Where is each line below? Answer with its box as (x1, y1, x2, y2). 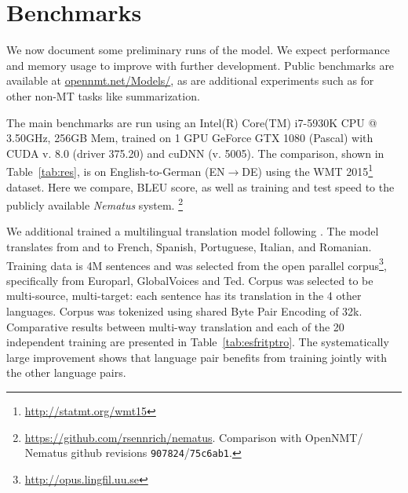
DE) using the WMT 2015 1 (242, 161, 373, 179)
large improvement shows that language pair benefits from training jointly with (6, 349, 388, 365)
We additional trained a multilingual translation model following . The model (6, 223, 379, 239)
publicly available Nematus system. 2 (6, 195, 184, 213)
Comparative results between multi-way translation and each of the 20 (6, 318, 344, 334)
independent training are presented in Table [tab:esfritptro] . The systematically (6, 334, 389, 350)
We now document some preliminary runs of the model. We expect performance (6, 42, 390, 58)
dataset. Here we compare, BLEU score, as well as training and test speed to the (6, 178, 395, 195)
